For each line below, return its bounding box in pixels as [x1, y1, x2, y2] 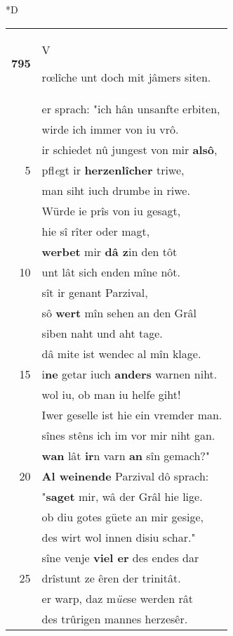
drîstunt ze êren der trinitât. [41, 569, 181, 586]
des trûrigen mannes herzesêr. [41, 610, 188, 627]
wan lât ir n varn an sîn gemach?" [41, 447, 210, 464]
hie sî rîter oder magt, [41, 222, 150, 239]
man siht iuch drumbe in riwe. [41, 182, 190, 198]
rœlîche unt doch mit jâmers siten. [41, 68, 211, 85]
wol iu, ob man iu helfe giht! [41, 386, 181, 402]
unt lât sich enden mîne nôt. [41, 263, 181, 280]
